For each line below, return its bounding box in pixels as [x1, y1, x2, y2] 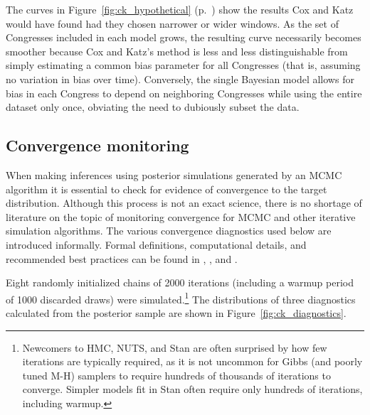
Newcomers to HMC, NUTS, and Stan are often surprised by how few [22, 340, 327, 355]
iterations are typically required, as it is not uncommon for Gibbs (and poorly [22, 354, 363, 369]
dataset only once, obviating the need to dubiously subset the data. [6, 99, 300, 114]
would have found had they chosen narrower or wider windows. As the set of [6, 16, 339, 31]
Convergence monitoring [6, 134, 189, 156]
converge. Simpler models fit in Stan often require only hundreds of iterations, [22, 382, 363, 397]
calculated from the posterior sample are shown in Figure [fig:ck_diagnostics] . [6, 305, 347, 320]
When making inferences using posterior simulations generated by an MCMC [6, 167, 342, 182]
